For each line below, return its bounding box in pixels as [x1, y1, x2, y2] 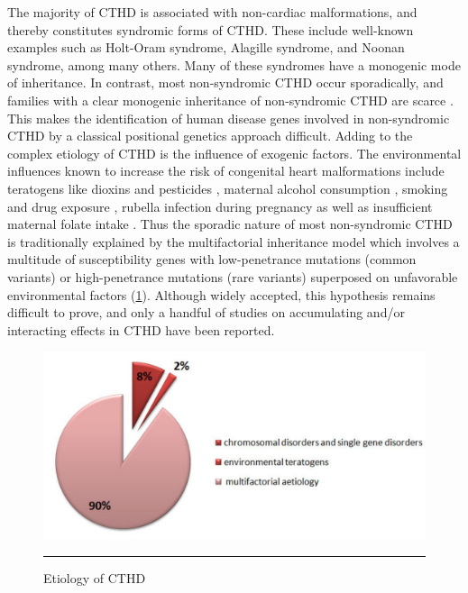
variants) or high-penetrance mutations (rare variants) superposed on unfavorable [7, 267, 458, 286]
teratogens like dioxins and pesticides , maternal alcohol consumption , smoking [7, 178, 448, 197]
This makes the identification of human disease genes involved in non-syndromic [7, 108, 450, 127]
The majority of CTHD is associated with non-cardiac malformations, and [7, 3, 418, 21]
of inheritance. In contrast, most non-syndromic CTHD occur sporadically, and [7, 73, 444, 92]
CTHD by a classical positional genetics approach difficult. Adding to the [7, 126, 413, 145]
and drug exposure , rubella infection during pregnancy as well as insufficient [7, 196, 433, 215]
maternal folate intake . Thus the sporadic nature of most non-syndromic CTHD [7, 214, 453, 233]
